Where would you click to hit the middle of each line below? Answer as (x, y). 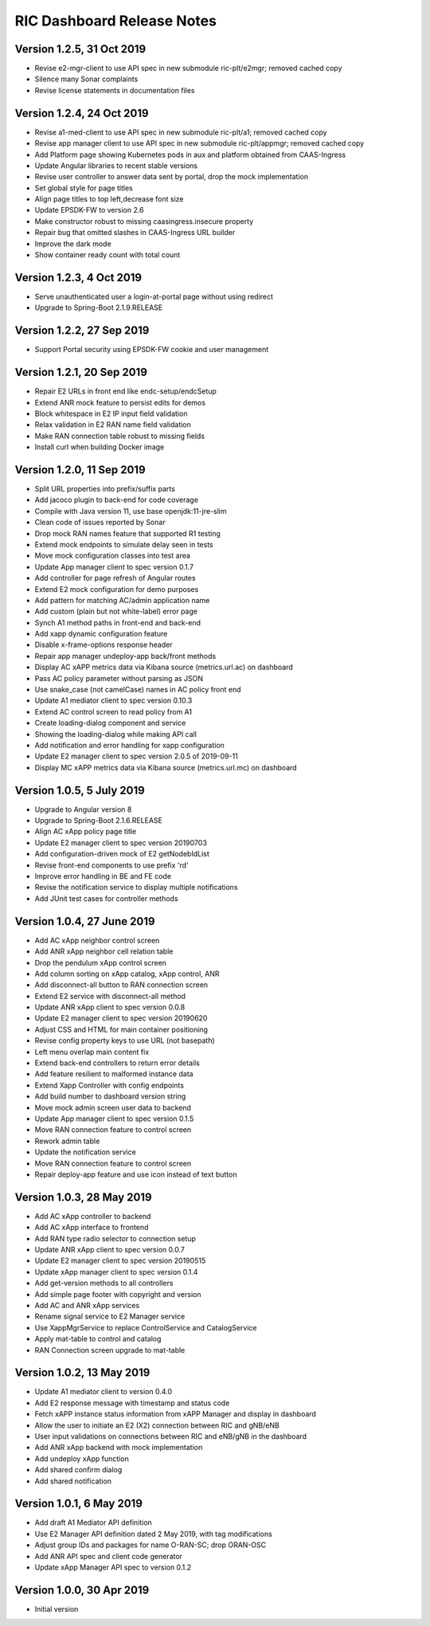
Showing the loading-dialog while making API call (115, 734)
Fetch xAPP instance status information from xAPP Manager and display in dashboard (175, 1414)
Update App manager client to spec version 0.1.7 (114, 566)
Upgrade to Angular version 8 (83, 809)
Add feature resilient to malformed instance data (114, 1074)
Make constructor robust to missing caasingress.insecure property (144, 221)
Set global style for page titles (84, 188)
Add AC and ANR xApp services (87, 1305)
